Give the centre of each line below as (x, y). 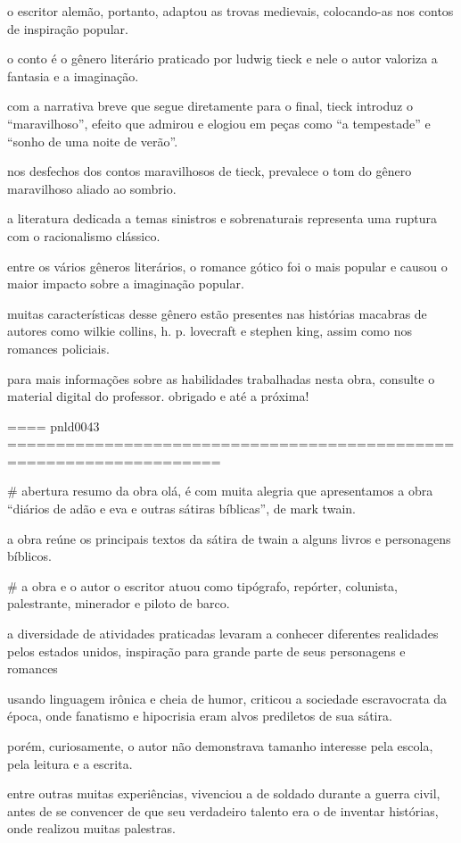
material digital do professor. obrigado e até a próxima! (158, 396)
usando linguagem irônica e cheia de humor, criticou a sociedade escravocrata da (227, 698)
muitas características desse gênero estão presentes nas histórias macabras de (217, 313)
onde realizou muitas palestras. (91, 828)
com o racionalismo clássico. (84, 235)
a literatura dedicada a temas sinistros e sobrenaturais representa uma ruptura (222, 218)
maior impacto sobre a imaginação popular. (126, 284)
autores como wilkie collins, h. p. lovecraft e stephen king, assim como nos (210, 331)
